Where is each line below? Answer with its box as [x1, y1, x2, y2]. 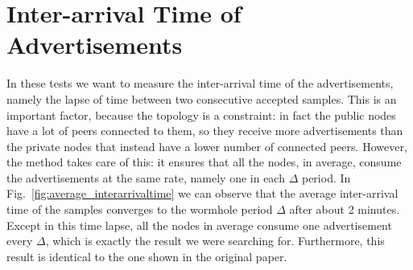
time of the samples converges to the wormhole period [6, 201, 273, 218]
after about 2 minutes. [289, 201, 400, 218]
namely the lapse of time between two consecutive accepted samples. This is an [6, 90, 397, 107]
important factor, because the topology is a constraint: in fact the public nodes [6, 106, 396, 123]
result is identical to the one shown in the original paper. [6, 247, 287, 264]
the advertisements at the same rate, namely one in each [6, 169, 285, 186]
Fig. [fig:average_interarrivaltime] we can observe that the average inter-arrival [6, 185, 399, 202]
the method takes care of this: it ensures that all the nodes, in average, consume [6, 153, 402, 170]
